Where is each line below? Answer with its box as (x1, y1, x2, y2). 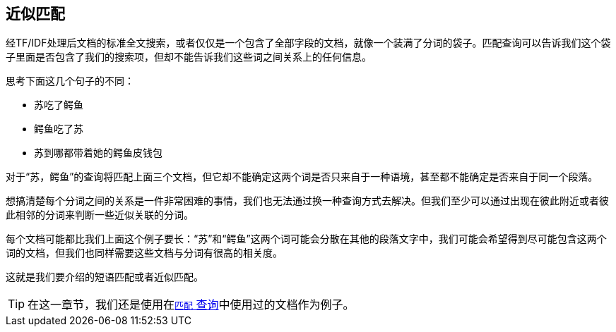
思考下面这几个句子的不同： (6, 75, 134, 87)
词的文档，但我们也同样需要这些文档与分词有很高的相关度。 (6, 247, 283, 259)
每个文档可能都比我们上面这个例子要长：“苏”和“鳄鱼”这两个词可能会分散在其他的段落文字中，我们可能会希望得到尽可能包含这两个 (6, 233, 607, 245)
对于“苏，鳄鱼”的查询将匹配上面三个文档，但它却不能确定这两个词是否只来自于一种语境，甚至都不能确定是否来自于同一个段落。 (6, 171, 598, 183)
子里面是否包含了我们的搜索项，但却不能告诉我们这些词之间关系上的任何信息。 (6, 51, 372, 63)
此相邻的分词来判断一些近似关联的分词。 (6, 209, 194, 221)
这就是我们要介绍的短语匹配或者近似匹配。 (6, 271, 203, 283)
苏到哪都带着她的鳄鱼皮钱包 (34, 147, 162, 159)
